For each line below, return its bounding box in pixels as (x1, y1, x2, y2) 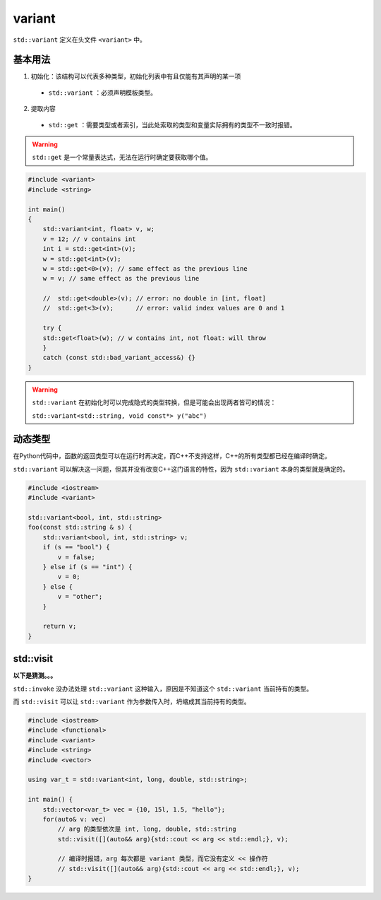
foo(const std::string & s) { (28, 523, 133, 532)
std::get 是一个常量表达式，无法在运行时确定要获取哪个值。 (32, 153, 212, 162)
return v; (42, 622, 77, 631)
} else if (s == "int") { (42, 563, 133, 571)
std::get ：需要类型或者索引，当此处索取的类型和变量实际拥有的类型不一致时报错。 (48, 120, 296, 129)
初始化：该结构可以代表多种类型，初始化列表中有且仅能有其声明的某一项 (30, 72, 241, 81)
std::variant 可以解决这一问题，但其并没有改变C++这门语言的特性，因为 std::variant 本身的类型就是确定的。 (13, 464, 349, 473)
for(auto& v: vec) (42, 815, 107, 823)
